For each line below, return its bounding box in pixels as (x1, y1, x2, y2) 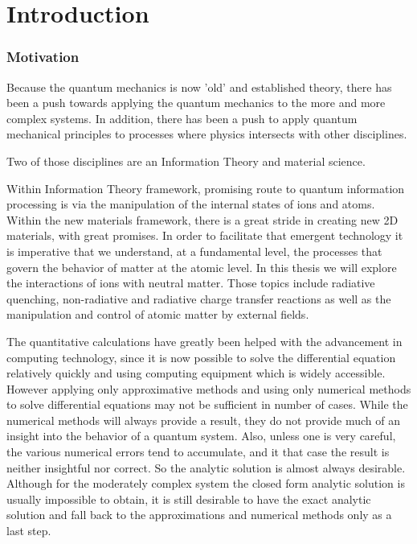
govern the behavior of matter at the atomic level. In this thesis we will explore (6, 258, 397, 275)
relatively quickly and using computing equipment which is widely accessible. (6, 365, 386, 381)
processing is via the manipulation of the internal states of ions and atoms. (6, 196, 375, 212)
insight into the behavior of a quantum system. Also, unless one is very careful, (6, 427, 396, 444)
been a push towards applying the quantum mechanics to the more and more (6, 94, 386, 111)
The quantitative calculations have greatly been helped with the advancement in (6, 332, 403, 349)
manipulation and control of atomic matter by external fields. (6, 306, 309, 323)
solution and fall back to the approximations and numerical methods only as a (6, 506, 392, 523)
